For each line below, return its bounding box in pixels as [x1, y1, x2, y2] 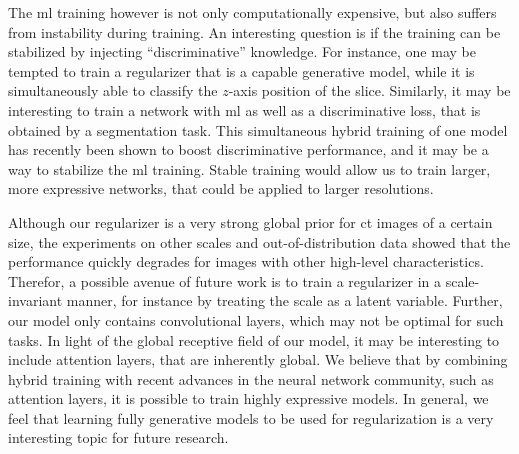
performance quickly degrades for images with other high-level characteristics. [8, 251, 484, 272]
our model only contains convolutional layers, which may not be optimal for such [8, 309, 504, 330]
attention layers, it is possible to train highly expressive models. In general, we [8, 388, 489, 409]
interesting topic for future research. [8, 427, 229, 448]
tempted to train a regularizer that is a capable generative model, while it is [8, 60, 475, 81]
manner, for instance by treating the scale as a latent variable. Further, [66, 290, 503, 311]
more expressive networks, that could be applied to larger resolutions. [8, 178, 434, 199]
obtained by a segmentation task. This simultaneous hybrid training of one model [8, 119, 508, 140]
